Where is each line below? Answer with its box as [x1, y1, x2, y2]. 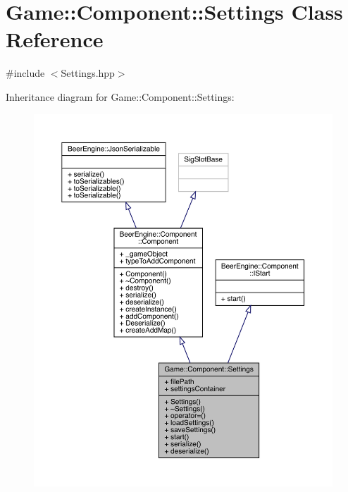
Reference [6, 25, 104, 54]
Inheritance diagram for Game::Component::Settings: [6, 89, 235, 104]
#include [6, 66, 45, 80]
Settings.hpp [61, 66, 115, 80]
